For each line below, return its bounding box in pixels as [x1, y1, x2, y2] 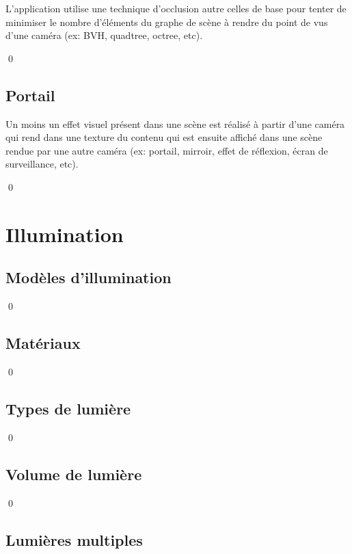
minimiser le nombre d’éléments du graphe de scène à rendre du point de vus [5, 14, 328, 29]
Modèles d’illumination [5, 267, 172, 288]
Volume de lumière [5, 463, 142, 484]
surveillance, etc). [5, 157, 79, 171]
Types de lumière [5, 397, 131, 419]
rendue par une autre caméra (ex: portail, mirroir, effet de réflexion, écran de [5, 143, 328, 157]
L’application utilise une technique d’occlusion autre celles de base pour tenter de [5, 1, 347, 15]
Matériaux [5, 332, 81, 354]
